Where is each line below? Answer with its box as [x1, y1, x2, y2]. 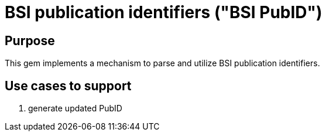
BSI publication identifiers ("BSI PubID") [5, 2, 322, 22]
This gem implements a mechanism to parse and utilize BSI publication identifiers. [5, 58, 320, 69]
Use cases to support [5, 78, 132, 93]
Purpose [5, 33, 55, 48]
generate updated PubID [28, 103, 122, 114]
